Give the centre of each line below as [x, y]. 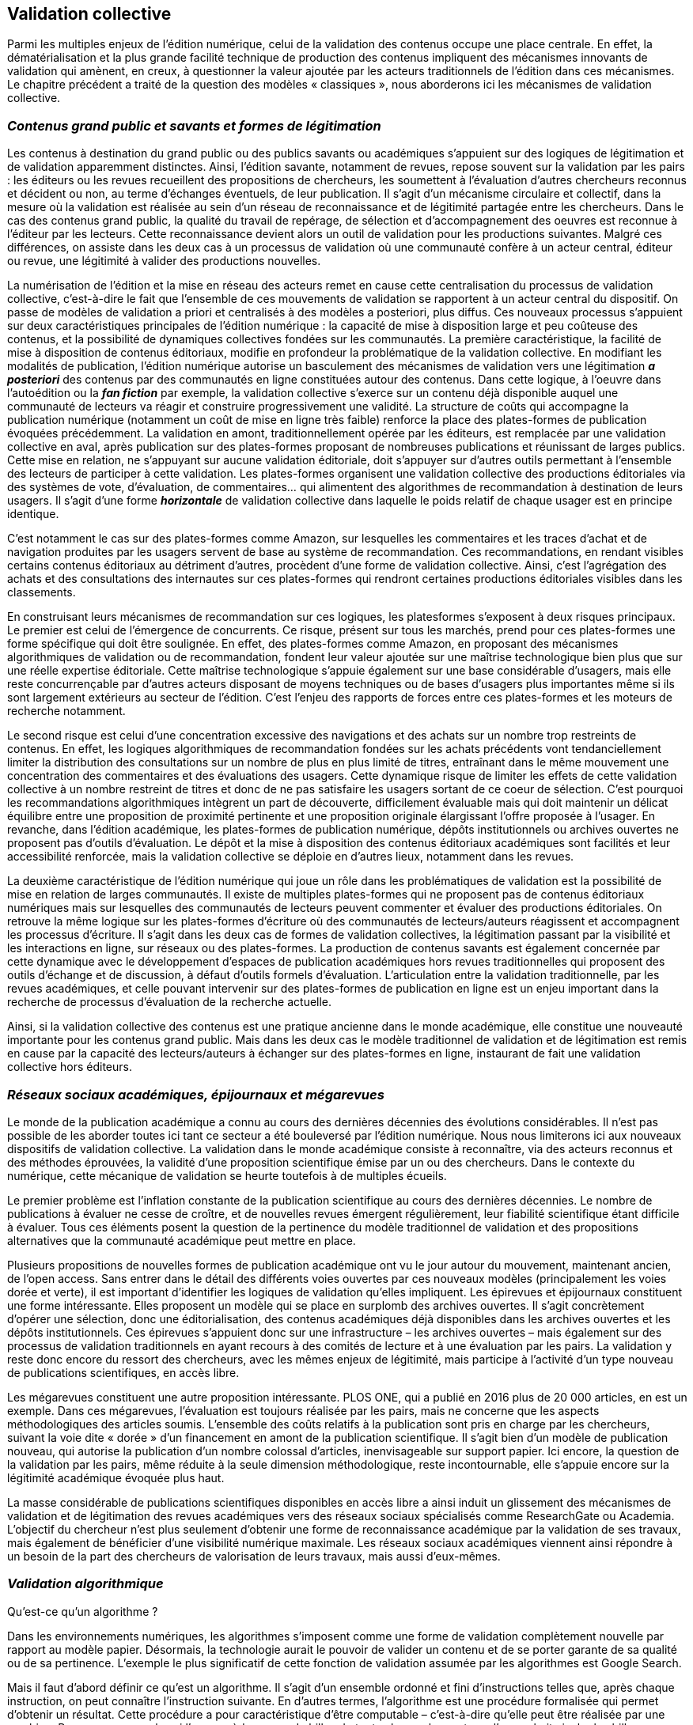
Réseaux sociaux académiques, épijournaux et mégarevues [196, 1094]
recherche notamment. [66, 711]
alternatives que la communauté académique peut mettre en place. [182, 1240]
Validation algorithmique [85, 1584]
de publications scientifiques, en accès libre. [123, 1372]
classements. [42, 592]
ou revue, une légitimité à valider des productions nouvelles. [164, 261]
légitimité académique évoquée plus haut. [116, 1477]
